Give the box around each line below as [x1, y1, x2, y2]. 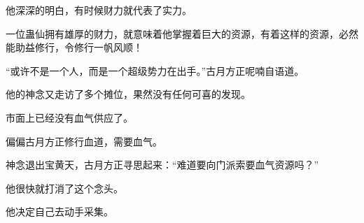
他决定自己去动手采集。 [6, 204, 113, 219]
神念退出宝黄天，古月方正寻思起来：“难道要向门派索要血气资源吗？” [6, 157, 319, 172]
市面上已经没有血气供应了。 [6, 110, 133, 124]
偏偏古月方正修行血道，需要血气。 [6, 134, 162, 148]
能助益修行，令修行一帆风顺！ [6, 40, 143, 55]
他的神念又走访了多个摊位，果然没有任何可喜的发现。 [6, 87, 251, 101]
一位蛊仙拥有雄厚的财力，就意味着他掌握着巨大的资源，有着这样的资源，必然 [6, 26, 358, 41]
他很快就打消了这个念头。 [6, 180, 123, 195]
